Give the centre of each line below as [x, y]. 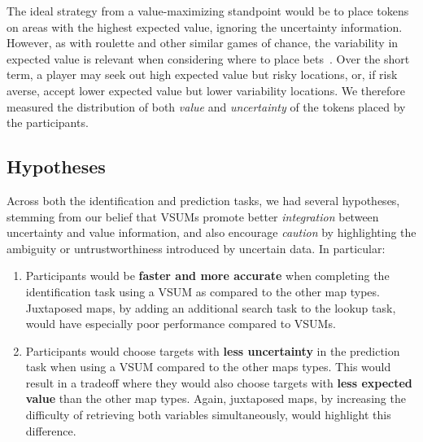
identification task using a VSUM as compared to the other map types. [203, 291]
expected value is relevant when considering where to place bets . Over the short [208, 58]
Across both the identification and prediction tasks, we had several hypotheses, [203, 200]
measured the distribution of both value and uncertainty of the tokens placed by [206, 106]
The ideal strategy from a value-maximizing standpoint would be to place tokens [208, 11]
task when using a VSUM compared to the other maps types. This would [208, 367]
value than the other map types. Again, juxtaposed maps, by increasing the [216, 398]
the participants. [48, 123]
